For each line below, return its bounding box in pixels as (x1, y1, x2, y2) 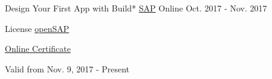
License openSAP (5, 22, 70, 34)
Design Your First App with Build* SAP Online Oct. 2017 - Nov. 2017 (5, 2, 267, 14)
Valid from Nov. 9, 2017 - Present (5, 62, 130, 75)
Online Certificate (5, 42, 71, 55)
